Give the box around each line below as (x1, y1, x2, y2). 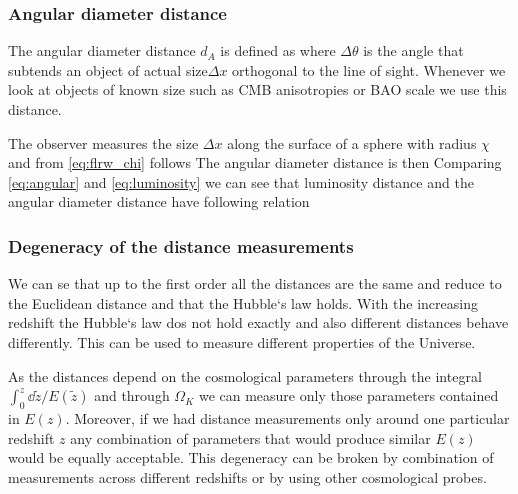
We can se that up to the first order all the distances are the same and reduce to (8, 273, 502, 294)
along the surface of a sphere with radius (227, 132, 477, 153)
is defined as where (220, 40, 336, 61)
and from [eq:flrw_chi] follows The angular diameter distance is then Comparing (8, 152, 502, 173)
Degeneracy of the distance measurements (8, 233, 354, 258)
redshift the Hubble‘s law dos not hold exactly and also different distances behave (8, 312, 509, 333)
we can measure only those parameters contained (198, 385, 499, 406)
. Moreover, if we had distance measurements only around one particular (65, 407, 510, 428)
